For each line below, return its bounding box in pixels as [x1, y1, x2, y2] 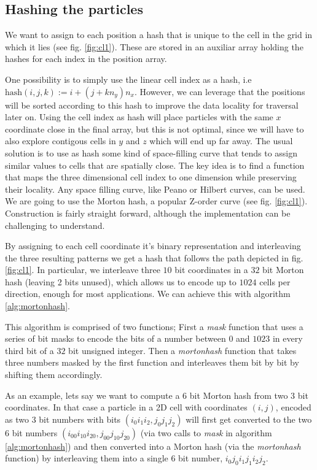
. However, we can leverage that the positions [134, 85, 305, 98]
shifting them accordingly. [5, 368, 103, 381]
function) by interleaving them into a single [5, 452, 168, 464]
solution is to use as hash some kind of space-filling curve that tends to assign [5, 146, 297, 159]
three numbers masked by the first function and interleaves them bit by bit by [5, 356, 299, 369]
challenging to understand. [5, 218, 105, 231]
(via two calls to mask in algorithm [140, 426, 272, 439]
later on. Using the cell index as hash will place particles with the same [5, 110, 273, 123]
